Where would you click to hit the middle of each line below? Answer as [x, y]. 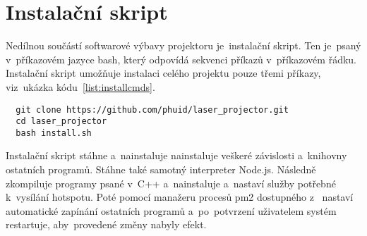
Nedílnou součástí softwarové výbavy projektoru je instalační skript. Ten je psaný [183, 45]
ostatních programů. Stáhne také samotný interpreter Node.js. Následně [161, 169]
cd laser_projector [61, 122]
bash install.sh [54, 133]
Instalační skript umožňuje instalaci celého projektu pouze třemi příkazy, [163, 73]
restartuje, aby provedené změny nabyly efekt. [106, 224]
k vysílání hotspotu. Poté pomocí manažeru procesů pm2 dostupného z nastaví [180, 197]
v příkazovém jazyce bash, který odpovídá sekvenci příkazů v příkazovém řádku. [181, 59]
